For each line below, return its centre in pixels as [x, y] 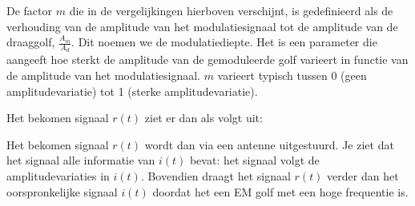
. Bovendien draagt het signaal [216, 175]
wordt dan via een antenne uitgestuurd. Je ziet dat [269, 144]
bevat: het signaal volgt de [254, 160]
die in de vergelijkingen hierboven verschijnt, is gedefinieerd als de [231, 10]
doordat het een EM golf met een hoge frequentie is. [280, 191]
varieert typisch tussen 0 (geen [292, 75]
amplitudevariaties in [58, 175]
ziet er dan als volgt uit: [203, 118]
